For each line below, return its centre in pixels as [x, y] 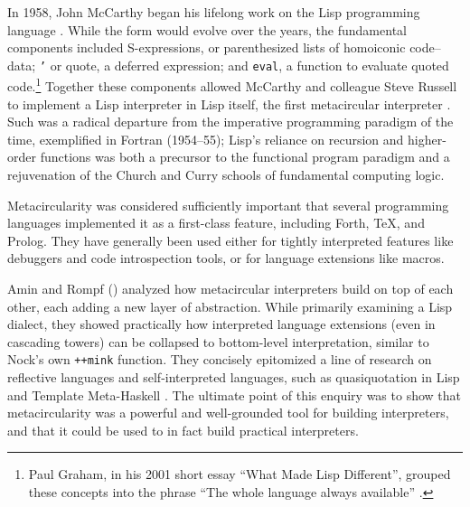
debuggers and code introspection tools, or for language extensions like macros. [226, 258]
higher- [427, 139]
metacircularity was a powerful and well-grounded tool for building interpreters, [228, 413]
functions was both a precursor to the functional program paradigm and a [245, 157]
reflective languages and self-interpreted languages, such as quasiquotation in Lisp [234, 377]
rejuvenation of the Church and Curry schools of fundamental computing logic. [226, 175]
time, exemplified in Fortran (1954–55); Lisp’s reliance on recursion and [206, 139]
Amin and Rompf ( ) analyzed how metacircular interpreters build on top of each [230, 289]
